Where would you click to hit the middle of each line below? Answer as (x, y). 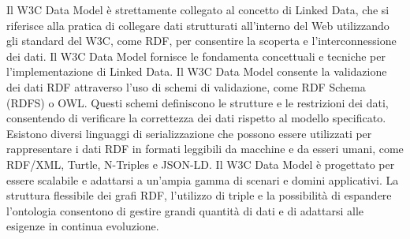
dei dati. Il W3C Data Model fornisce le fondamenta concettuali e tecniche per (196, 56)
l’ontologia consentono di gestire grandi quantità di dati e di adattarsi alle (185, 210)
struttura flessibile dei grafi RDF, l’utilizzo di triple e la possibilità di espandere (199, 195)
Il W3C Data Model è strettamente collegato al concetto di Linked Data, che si (198, 9)
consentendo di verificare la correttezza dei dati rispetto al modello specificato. (196, 118)
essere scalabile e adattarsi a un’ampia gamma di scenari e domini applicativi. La (203, 179)
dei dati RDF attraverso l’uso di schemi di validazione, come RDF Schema (186, 86)
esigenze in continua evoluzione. (83, 226)
